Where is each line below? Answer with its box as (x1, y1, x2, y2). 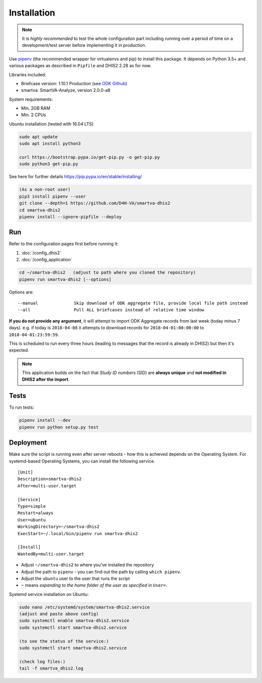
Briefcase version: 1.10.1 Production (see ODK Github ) (21, 80, 128, 86)
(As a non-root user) (19, 187, 71, 192)
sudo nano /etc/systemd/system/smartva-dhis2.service (19, 604, 150, 610)
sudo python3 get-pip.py (19, 161, 79, 167)
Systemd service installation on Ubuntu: (9, 591, 89, 597)
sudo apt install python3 (19, 141, 81, 146)
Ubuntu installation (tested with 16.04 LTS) (9, 121, 94, 126)
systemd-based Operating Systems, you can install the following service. (9, 458, 155, 464)
